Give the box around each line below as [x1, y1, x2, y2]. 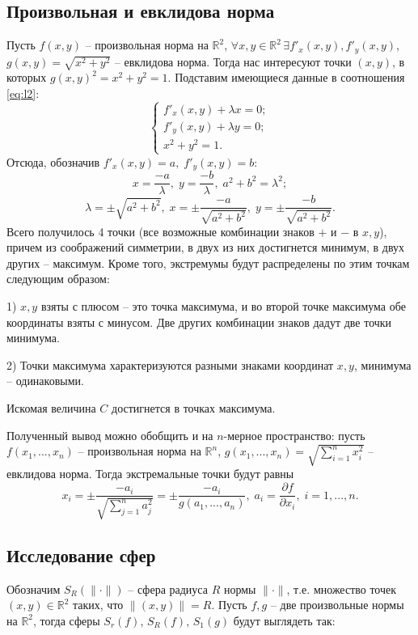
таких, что [72, 596, 124, 613]
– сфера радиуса [128, 580, 208, 597]
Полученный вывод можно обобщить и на [6, 426, 213, 443]
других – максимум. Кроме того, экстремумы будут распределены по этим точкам [6, 254, 410, 271]
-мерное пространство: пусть [223, 426, 365, 443]
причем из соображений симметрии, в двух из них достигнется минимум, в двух [6, 239, 405, 256]
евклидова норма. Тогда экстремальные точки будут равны [6, 465, 294, 482]
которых [6, 69, 47, 86]
